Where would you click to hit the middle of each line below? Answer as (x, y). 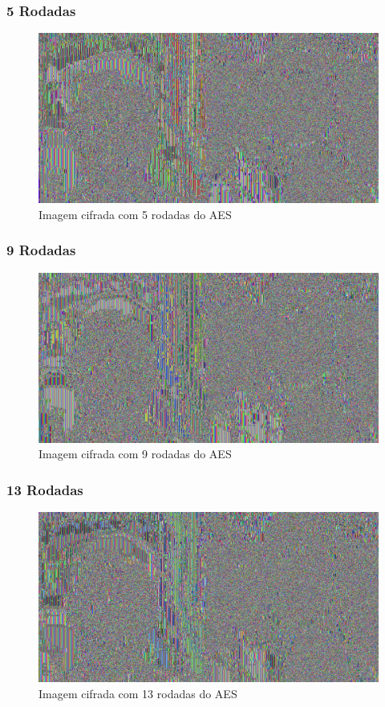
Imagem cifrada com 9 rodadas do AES (135, 454)
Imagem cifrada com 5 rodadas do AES (135, 214)
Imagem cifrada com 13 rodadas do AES (138, 693)
